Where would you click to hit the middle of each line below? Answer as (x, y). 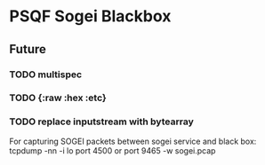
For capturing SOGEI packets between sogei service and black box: (133, 141)
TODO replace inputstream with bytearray (101, 122)
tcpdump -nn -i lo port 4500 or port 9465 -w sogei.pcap (112, 150)
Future (28, 49)
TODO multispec (46, 75)
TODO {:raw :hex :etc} (58, 98)
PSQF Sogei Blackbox (90, 16)
